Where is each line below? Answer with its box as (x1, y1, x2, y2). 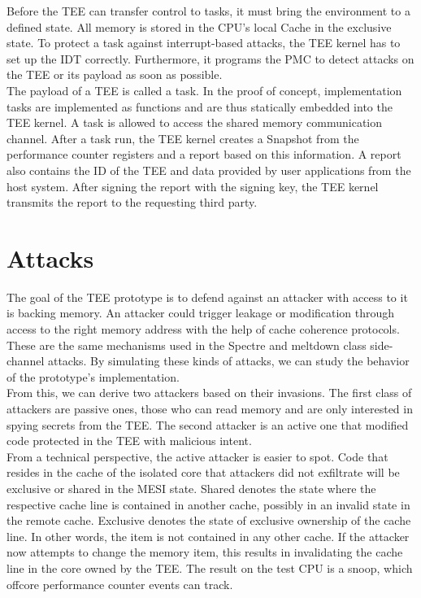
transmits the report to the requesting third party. (7, 194, 258, 211)
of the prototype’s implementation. (7, 368, 180, 385)
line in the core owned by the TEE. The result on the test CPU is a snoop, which (7, 559, 413, 576)
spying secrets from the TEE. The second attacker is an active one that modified (7, 416, 409, 433)
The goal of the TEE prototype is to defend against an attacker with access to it (7, 288, 408, 305)
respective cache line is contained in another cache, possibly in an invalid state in (7, 495, 410, 513)
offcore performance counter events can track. (7, 575, 233, 592)
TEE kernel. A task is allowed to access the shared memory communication (7, 114, 383, 131)
